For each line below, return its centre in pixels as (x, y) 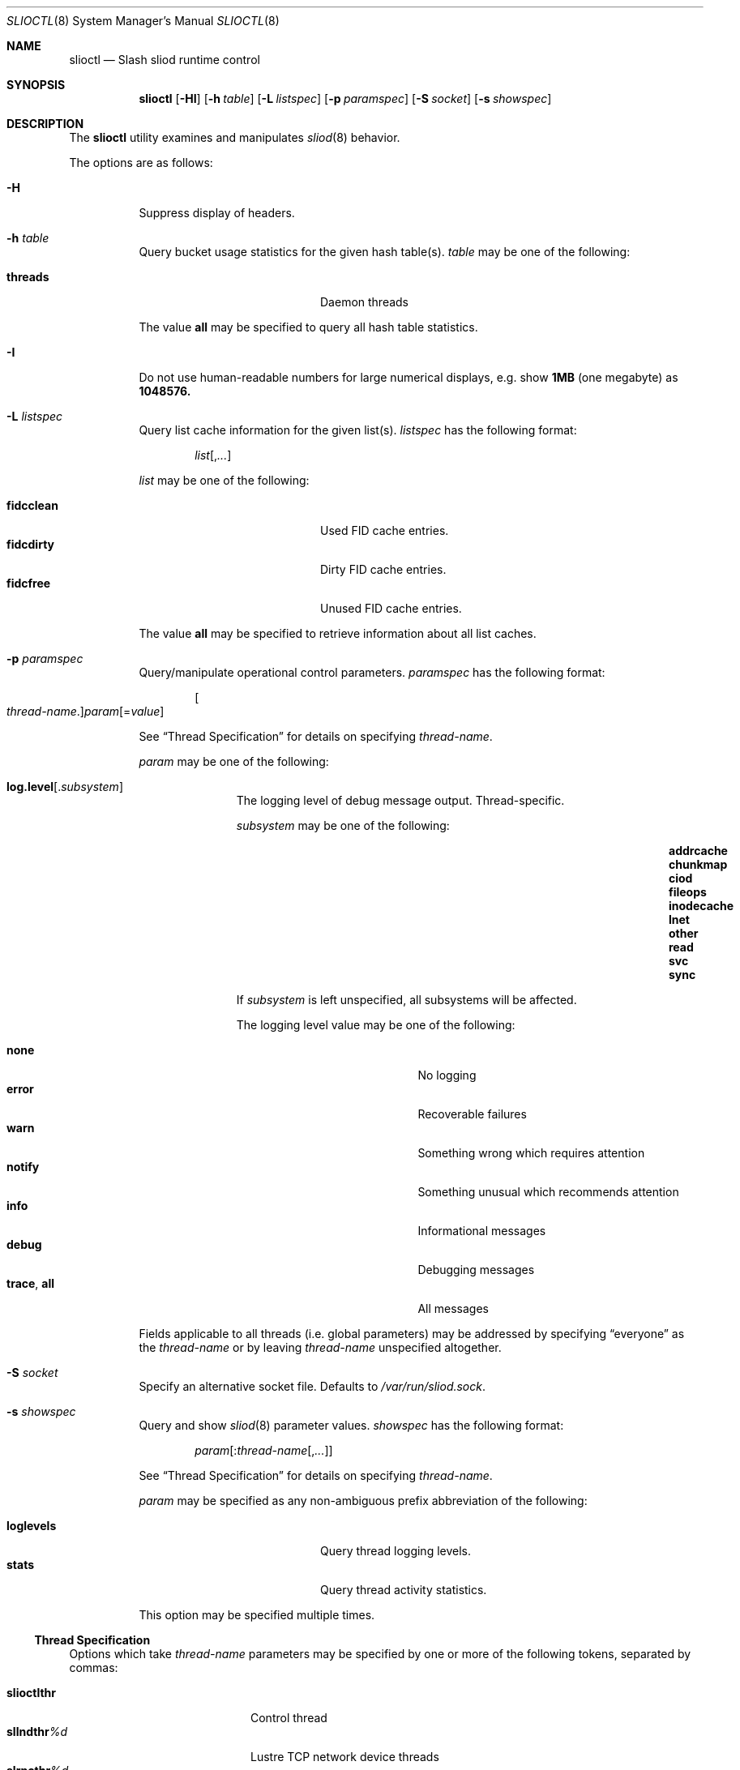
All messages (453, 1308)
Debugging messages (476, 1270)
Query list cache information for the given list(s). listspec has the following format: (358, 430)
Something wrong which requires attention (531, 1153)
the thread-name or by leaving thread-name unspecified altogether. (320, 1347)
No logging (447, 1075)
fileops (688, 892)
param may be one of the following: (234, 761)
